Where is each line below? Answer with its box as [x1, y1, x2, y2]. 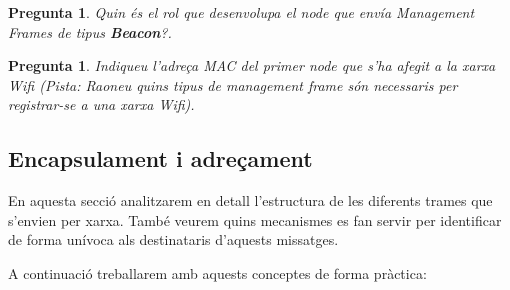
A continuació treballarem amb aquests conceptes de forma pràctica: [8, 262, 427, 283]
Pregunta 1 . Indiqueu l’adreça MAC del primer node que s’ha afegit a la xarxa [8, 55, 496, 76]
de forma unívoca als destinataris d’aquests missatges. [8, 229, 339, 250]
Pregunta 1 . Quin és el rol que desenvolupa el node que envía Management [8, 2, 475, 22]
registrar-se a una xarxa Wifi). [8, 94, 195, 115]
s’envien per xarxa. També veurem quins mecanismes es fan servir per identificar [8, 209, 502, 230]
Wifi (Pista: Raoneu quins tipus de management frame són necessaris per [8, 74, 458, 95]
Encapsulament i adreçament [8, 143, 313, 174]
